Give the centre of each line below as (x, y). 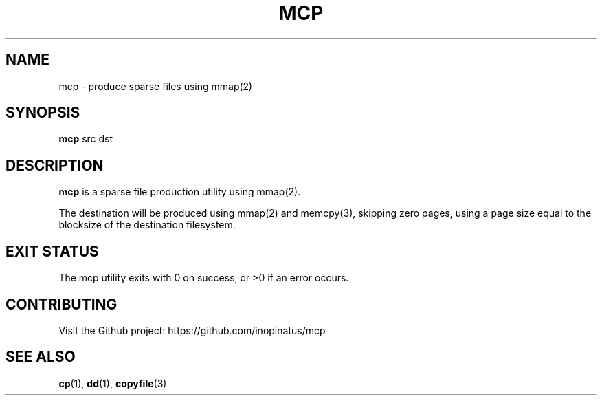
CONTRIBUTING (62, 304)
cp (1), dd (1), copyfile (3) (113, 383)
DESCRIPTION (55, 165)
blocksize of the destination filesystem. (147, 225)
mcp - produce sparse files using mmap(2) (156, 86)
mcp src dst (86, 139)
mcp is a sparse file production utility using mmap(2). (180, 192)
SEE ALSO (41, 357)
